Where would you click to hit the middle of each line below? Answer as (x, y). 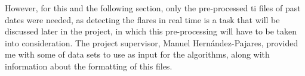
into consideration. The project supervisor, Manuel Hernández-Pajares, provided (152, 42)
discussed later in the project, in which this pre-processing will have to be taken (151, 31)
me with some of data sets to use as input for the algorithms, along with (137, 54)
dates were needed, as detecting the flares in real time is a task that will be (142, 19)
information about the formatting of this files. (89, 66)
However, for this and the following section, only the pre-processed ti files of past (153, 8)
